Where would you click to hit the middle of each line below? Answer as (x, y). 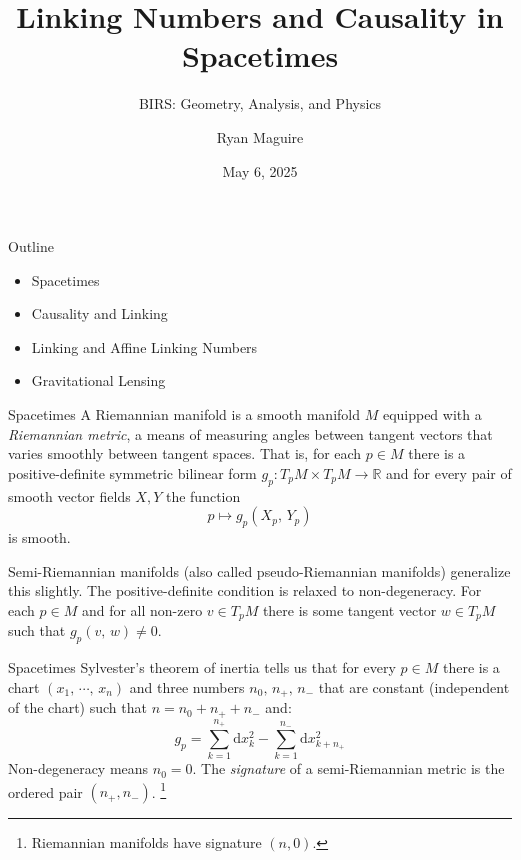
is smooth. (39, 537)
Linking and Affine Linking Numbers (144, 346)
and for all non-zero (142, 609)
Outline (31, 246)
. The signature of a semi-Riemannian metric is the (348, 768)
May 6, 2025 (260, 170)
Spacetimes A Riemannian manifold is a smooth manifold (184, 414)
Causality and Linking (99, 313)
